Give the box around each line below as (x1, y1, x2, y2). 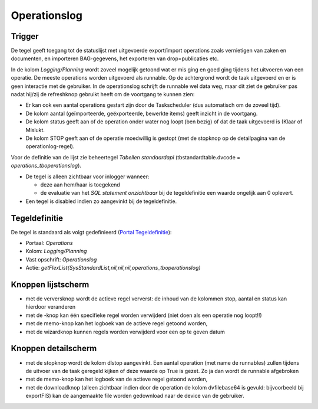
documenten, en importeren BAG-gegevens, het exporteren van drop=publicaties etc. (11, 55, 219, 62)
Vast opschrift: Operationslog (25, 256, 97, 263)
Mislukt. (25, 126, 45, 133)
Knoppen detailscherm (11, 343, 97, 354)
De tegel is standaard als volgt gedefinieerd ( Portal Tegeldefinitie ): (11, 228, 172, 235)
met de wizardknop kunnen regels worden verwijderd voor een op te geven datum (25, 328, 225, 335)
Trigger (11, 31, 39, 41)
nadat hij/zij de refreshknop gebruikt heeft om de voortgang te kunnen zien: (11, 91, 195, 98)
